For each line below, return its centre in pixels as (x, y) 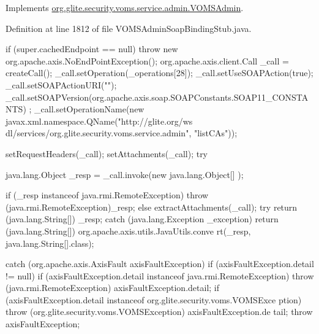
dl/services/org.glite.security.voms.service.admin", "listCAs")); (122, 133)
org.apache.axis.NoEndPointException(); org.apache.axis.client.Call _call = (147, 60)
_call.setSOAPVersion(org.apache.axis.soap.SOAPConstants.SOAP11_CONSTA (157, 97)
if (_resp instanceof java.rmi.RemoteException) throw (107, 195)
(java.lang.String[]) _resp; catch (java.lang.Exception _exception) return (142, 219)
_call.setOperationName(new (89, 109)
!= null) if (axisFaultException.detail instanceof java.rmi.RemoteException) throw (160, 275)
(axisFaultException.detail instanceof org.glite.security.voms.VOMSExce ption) (154, 299)
